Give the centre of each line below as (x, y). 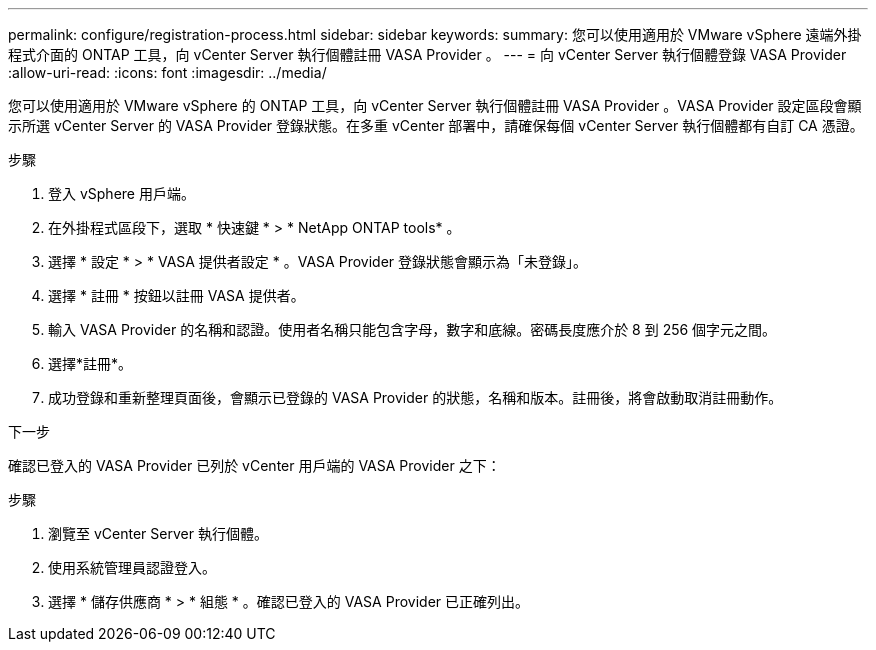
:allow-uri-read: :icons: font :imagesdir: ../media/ (167, 72)
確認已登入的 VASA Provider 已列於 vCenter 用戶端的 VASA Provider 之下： (254, 465)
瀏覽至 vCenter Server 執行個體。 (158, 533)
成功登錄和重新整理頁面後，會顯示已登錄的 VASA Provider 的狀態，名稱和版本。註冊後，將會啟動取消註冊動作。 (415, 397)
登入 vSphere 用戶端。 (121, 193)
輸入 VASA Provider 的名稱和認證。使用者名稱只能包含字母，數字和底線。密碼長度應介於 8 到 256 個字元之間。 (412, 329)
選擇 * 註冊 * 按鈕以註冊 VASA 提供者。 (176, 295)
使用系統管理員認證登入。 (132, 567)
